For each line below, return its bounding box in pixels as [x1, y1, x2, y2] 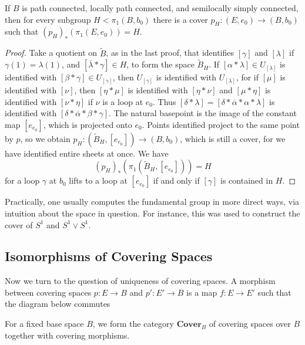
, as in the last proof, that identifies [106, 46, 234, 59]
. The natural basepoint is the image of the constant [108, 107, 297, 119]
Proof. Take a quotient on [5, 46, 98, 59]
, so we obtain [20, 132, 71, 144]
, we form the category [92, 317, 174, 330]
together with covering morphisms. [5, 329, 130, 341]
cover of [5, 218, 33, 231]
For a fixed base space [5, 317, 84, 330]
